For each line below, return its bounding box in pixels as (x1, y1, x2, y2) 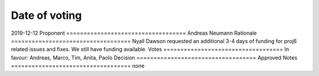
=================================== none (11, 62, 145, 70)
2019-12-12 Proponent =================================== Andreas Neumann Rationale (11, 29, 257, 37)
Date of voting (11, 9, 82, 22)
